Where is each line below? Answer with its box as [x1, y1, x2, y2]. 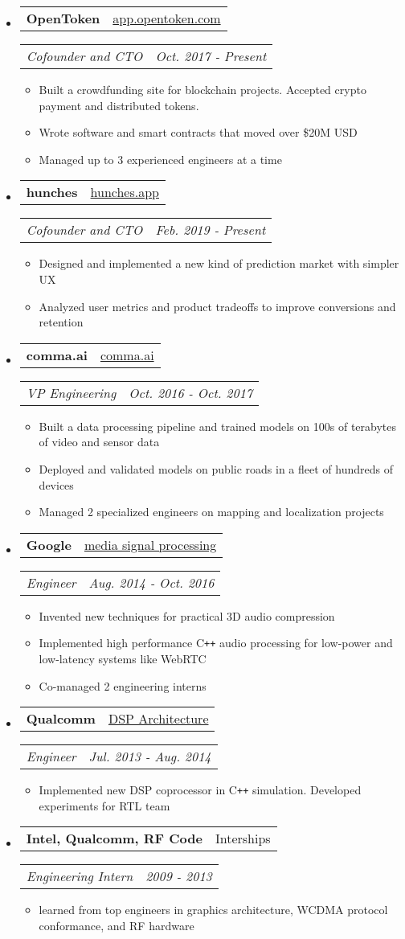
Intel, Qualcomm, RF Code [26, 829, 202, 848]
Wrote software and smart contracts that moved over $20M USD [39, 124, 358, 141]
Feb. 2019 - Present [155, 220, 266, 240]
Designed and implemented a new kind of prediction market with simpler [39, 255, 399, 272]
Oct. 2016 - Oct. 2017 [129, 383, 253, 402]
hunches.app [90, 182, 159, 202]
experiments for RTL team [39, 797, 170, 814]
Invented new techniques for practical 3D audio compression [39, 607, 335, 624]
